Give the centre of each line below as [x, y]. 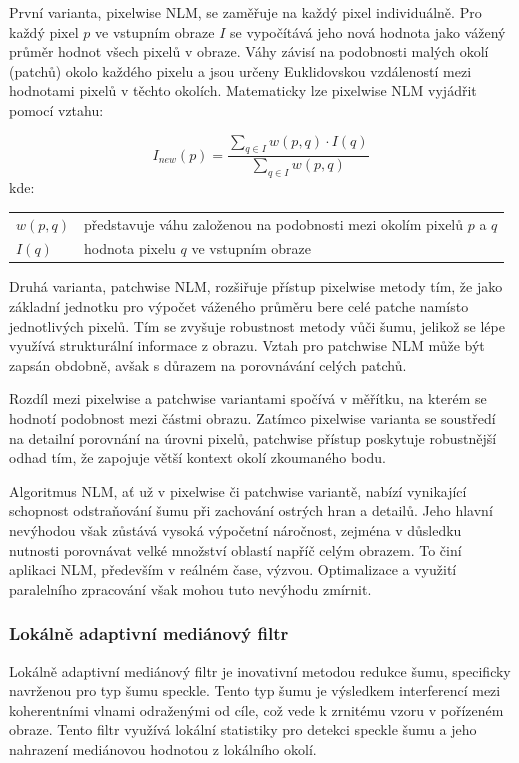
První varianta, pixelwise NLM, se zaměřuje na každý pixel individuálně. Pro [245, 12]
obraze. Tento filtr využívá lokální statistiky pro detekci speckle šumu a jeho [243, 729]
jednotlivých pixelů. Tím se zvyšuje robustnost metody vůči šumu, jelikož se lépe [257, 325]
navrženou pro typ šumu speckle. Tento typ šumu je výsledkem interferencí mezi [255, 690]
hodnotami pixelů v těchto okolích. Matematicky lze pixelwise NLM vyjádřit [243, 90]
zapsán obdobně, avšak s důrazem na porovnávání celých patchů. [208, 364]
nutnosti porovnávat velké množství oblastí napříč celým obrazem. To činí [235, 549]
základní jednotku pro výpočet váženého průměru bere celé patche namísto [239, 306]
